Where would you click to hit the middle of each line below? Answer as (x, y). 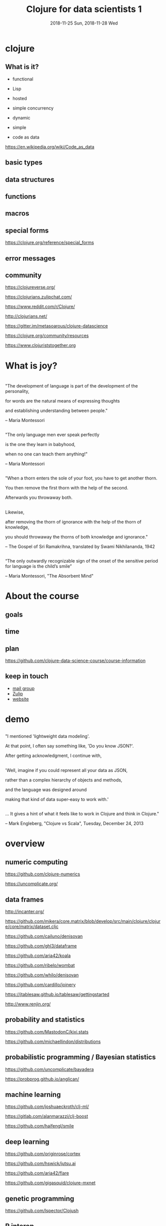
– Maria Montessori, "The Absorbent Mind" (49, 576)
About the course (42, 596)
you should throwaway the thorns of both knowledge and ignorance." (76, 536)
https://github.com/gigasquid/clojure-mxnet (50, 1183)
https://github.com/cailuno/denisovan (44, 936)
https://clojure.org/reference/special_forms (49, 242)
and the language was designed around (46, 789)
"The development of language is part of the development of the (72, 385)
